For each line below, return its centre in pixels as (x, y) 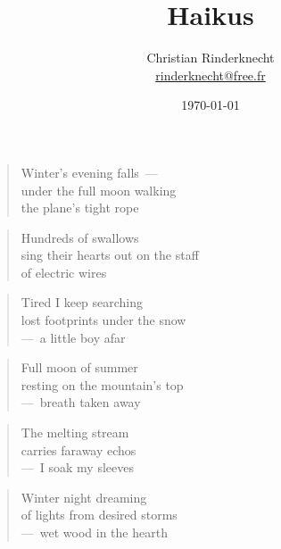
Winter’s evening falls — (89, 172)
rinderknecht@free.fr (211, 75)
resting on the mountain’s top (102, 384)
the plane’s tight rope (80, 208)
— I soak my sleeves (77, 467)
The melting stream (75, 433)
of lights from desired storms (99, 515)
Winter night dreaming (84, 497)
